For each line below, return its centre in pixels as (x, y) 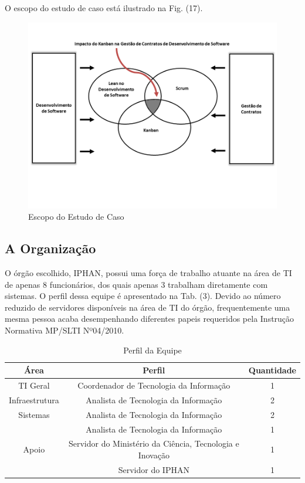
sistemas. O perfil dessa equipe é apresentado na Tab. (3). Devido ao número (143, 296)
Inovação (154, 455)
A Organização (50, 248)
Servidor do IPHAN (154, 469)
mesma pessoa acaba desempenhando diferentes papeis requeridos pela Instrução (150, 319)
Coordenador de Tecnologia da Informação (154, 385)
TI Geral (34, 385)
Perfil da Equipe (152, 350)
